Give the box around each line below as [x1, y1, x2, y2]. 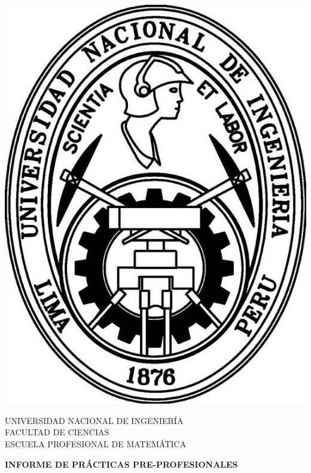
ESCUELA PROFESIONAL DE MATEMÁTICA [5, 437, 187, 450]
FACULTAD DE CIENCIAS [5, 426, 109, 438]
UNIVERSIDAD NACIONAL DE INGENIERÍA [5, 414, 184, 426]
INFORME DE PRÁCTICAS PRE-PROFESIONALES [5, 457, 238, 470]
